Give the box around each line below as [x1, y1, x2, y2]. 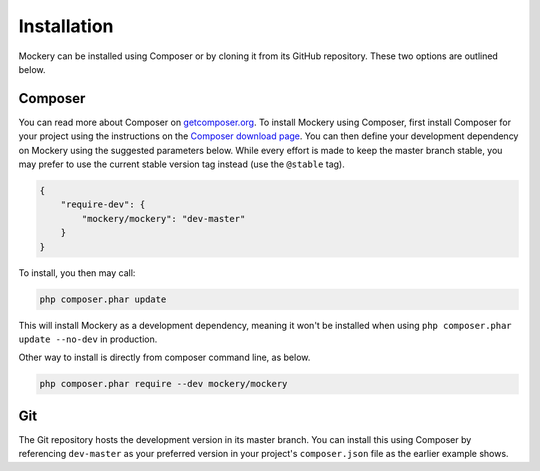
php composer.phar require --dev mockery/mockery [39, 378, 288, 390]
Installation [18, 15, 114, 37]
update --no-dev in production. [18, 333, 158, 345]
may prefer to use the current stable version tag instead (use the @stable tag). [18, 158, 345, 170]
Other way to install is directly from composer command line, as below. [18, 351, 311, 364]
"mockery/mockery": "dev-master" [81, 213, 246, 224]
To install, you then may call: [18, 266, 136, 279]
